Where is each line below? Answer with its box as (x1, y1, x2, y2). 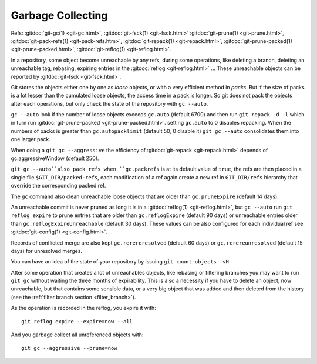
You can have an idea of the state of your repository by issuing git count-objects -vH (11, 258, 229, 265)
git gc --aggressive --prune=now (21, 345, 117, 352)
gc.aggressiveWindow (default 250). (11, 155, 99, 162)
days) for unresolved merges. (11, 247, 82, 254)
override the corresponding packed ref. (11, 182, 106, 189)
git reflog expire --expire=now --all (21, 318, 133, 325)
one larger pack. (11, 136, 51, 143)
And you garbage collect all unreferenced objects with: (11, 331, 144, 338)
